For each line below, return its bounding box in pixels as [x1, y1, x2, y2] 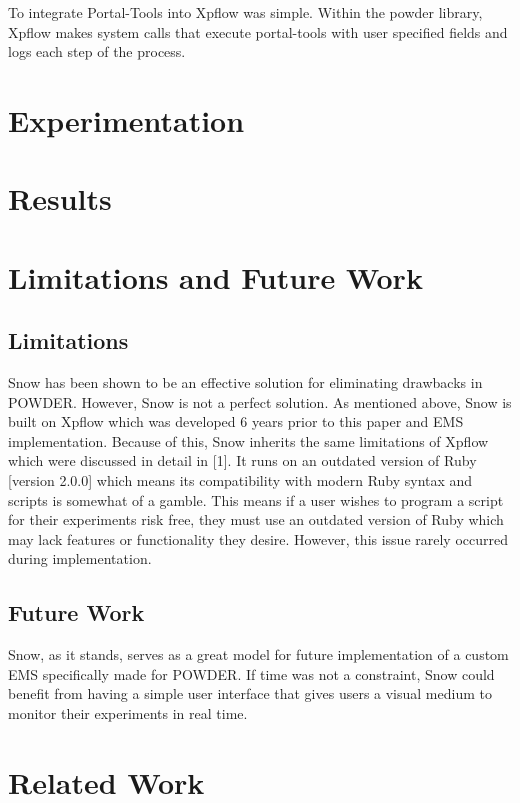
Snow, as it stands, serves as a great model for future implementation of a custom [8, 644, 509, 665]
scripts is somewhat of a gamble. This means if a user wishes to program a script [8, 489, 504, 510]
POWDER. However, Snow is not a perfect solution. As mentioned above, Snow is [8, 391, 512, 412]
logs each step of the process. [8, 41, 186, 62]
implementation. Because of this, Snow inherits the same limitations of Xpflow [8, 430, 489, 451]
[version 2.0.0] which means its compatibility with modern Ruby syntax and [8, 470, 473, 491]
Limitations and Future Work [8, 256, 423, 297]
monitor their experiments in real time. [8, 703, 248, 724]
